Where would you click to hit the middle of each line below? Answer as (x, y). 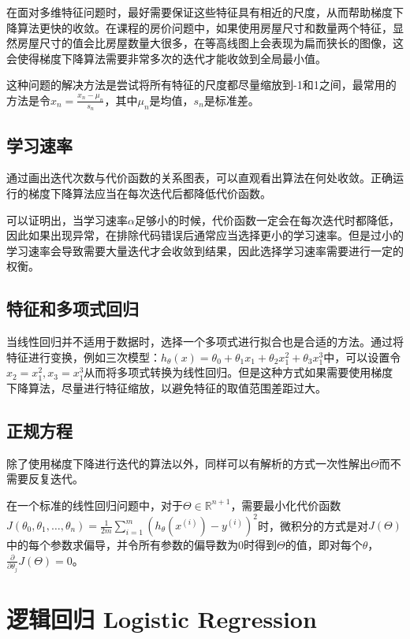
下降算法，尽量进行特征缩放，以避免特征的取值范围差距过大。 (166, 387)
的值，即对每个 (324, 545)
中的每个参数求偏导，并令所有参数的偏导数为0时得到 (142, 545)
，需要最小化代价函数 (286, 505)
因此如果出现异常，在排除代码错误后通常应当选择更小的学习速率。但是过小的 (205, 235)
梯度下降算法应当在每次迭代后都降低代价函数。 (149, 193)
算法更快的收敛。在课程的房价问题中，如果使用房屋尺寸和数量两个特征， (205, 27)
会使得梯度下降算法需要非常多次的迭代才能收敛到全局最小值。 (166, 58)
